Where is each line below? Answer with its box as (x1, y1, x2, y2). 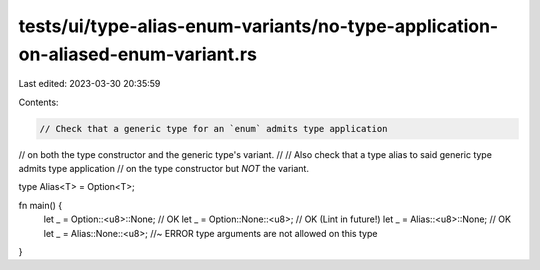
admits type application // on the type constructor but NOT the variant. (18, 163, 310, 175)
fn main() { (18, 199, 63, 211)
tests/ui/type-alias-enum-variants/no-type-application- (18, 15, 499, 37)
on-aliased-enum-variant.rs (18, 43, 257, 65)
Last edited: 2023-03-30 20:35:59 (18, 78, 161, 90)
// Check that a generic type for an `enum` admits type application (39, 123, 388, 134)
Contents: (18, 96, 59, 108)
